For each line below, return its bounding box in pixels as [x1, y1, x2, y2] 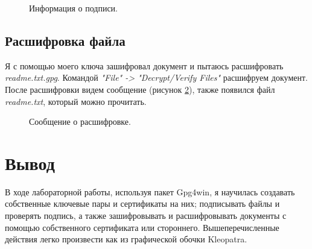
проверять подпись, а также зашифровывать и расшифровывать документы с [5, 209, 287, 222]
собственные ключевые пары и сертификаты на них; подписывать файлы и [5, 197, 280, 210]
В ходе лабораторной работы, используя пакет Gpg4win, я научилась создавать [5, 185, 295, 198]
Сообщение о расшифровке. [29, 115, 131, 128]
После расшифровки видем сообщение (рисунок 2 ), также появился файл [5, 83, 275, 95]
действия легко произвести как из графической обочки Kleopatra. [5, 233, 247, 245]
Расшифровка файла [5, 31, 126, 49]
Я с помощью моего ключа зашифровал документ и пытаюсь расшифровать [5, 59, 284, 72]
